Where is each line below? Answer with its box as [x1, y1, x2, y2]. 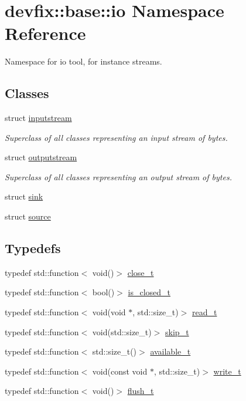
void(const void [92, 365, 148, 377]
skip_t [165, 325, 189, 338]
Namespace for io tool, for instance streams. [5, 55, 162, 68]
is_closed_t [128, 286, 170, 298]
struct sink [5, 190, 43, 203]
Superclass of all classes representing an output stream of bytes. [5, 170, 232, 183]
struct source [5, 210, 51, 223]
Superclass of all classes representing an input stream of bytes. [5, 131, 228, 143]
